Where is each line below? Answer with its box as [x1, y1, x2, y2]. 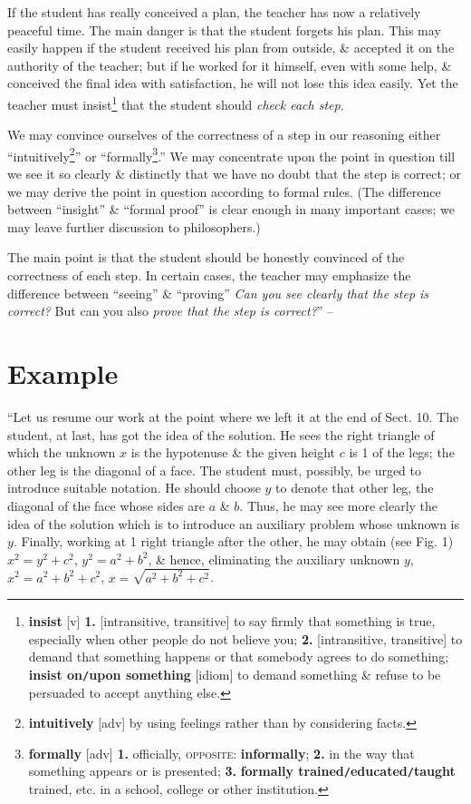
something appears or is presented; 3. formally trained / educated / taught [28, 761, 456, 780]
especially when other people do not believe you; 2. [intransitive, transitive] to [28, 629, 463, 648]
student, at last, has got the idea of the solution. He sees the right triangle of [7, 425, 435, 444]
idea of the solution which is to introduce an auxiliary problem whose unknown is [7, 514, 460, 533]
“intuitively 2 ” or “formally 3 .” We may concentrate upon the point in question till [7, 143, 456, 165]
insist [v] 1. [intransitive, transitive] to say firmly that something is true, [28, 612, 436, 631]
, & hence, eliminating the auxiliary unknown [148, 549, 400, 568]
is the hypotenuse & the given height [130, 443, 336, 462]
